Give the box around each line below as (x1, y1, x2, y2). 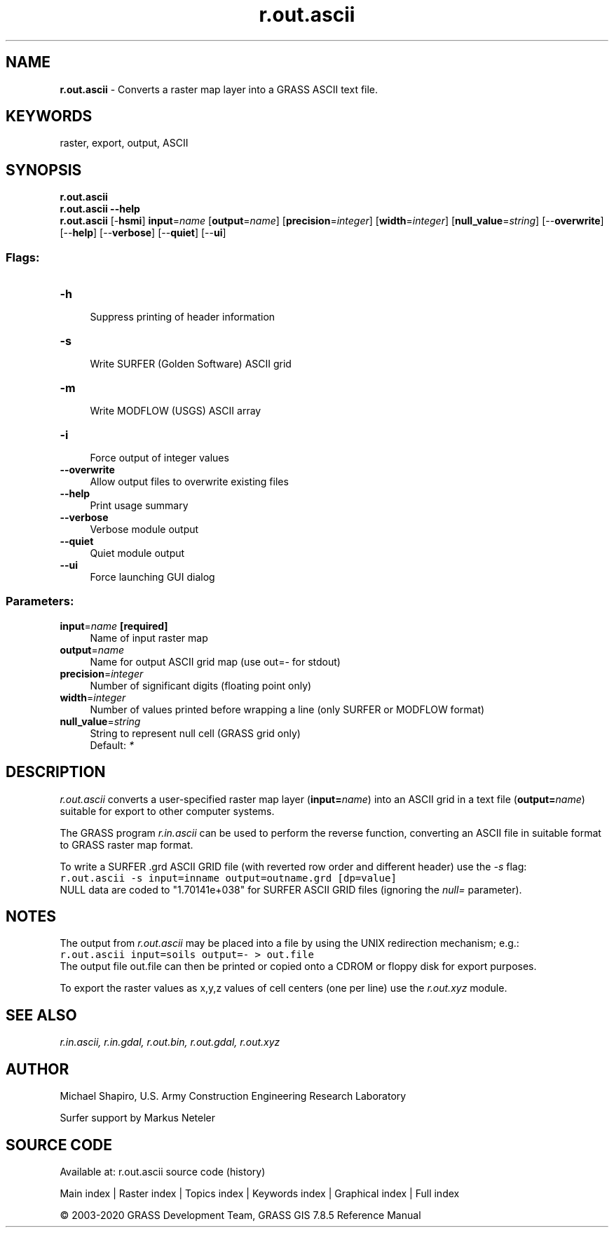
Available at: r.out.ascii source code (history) (60, 1166, 266, 1178)
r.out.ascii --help (60, 203, 140, 215)
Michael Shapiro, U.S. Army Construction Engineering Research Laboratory (60, 1090, 407, 1103)
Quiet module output (90, 547, 185, 560)
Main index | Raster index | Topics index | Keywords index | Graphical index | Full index (60, 1187, 460, 1199)
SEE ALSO (6, 1006, 77, 1024)
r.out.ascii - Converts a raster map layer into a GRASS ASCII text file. (60, 83, 378, 95)
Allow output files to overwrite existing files (90, 476, 289, 488)
